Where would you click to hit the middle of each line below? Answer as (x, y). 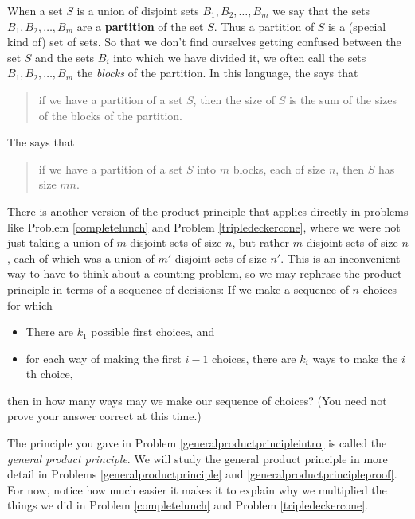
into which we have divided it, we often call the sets (240, 57)
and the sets (65, 57)
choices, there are (254, 358)
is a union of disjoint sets (138, 10)
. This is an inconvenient (341, 258)
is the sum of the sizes (343, 99)
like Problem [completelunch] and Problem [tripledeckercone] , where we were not (204, 226)
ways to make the (355, 358)
